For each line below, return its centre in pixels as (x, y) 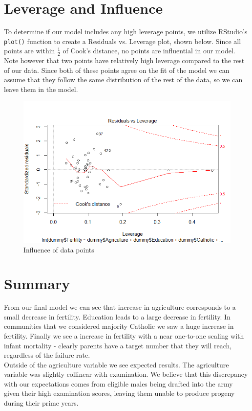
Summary (37, 284)
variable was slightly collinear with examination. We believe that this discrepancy (126, 374)
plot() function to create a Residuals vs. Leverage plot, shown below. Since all (123, 41)
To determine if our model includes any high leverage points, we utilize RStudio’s (126, 32)
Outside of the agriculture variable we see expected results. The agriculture (116, 364)
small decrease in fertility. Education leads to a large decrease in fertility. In (117, 316)
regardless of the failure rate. (47, 355)
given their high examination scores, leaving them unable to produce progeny (119, 393)
